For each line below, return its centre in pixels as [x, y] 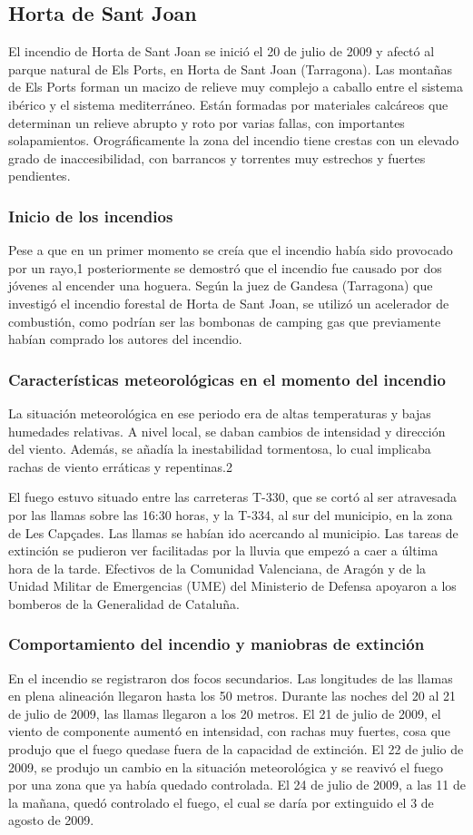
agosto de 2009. [51, 820]
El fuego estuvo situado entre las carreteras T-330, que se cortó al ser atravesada [233, 497]
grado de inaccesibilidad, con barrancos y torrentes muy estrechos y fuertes [217, 157]
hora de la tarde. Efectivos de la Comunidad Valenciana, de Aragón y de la [217, 568]
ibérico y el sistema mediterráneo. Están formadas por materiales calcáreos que [228, 104]
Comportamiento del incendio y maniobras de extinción [217, 644]
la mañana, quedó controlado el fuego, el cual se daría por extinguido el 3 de [221, 802]
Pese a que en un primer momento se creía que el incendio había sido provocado [231, 250]
